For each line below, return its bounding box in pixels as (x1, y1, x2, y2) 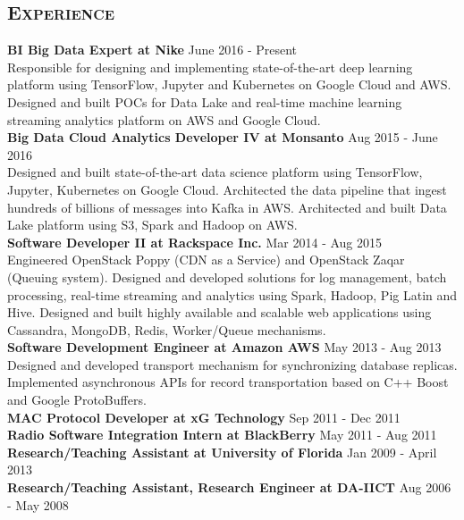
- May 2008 (7, 495, 69, 514)
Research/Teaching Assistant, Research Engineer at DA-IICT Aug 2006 (7, 478, 451, 497)
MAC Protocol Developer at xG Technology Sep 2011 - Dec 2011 (7, 407, 401, 426)
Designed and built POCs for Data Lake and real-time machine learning (7, 92, 402, 111)
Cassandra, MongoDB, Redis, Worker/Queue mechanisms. (7, 320, 326, 339)
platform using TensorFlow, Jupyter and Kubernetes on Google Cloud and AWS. (7, 75, 451, 94)
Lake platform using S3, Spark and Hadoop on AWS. (7, 215, 298, 234)
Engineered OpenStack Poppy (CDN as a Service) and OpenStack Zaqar (7, 250, 405, 269)
